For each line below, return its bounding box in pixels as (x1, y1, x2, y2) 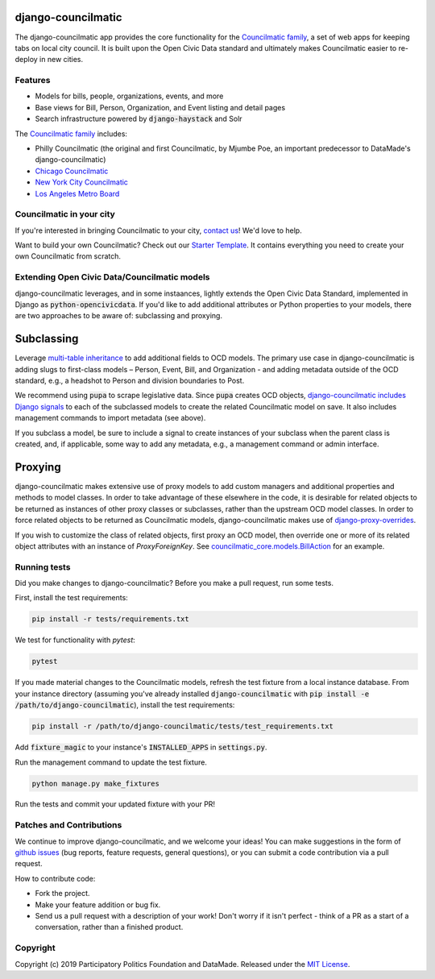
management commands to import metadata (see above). (14, 413, 206, 423)
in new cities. (39, 55, 84, 64)
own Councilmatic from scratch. (14, 251, 121, 261)
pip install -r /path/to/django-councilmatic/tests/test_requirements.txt (31, 722, 334, 731)
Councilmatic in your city (14, 209, 116, 220)
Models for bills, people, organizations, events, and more (35, 91, 224, 101)
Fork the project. (35, 889, 90, 898)
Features (14, 75, 51, 86)
